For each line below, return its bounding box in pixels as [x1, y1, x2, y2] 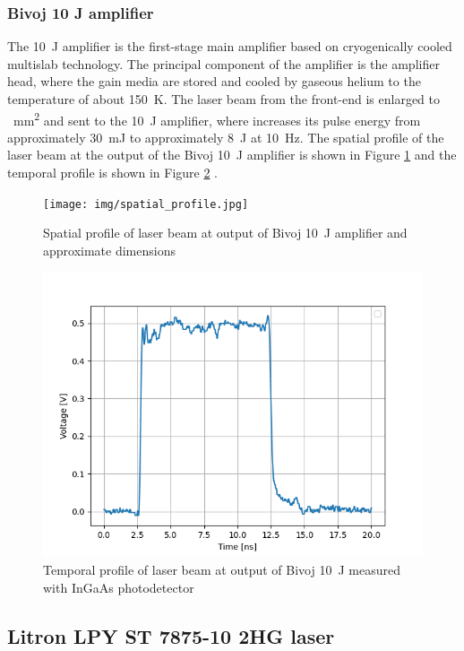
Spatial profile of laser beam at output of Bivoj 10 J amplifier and [43, 223, 408, 242]
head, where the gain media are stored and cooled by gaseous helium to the [7, 72, 421, 91]
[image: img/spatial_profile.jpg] [43, 197, 249, 211]
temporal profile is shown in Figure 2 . [7, 163, 218, 182]
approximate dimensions [43, 240, 176, 259]
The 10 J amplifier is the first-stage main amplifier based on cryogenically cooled [7, 37, 452, 56]
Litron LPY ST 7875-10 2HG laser [7, 621, 335, 649]
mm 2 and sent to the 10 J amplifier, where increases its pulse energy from [13, 108, 421, 129]
